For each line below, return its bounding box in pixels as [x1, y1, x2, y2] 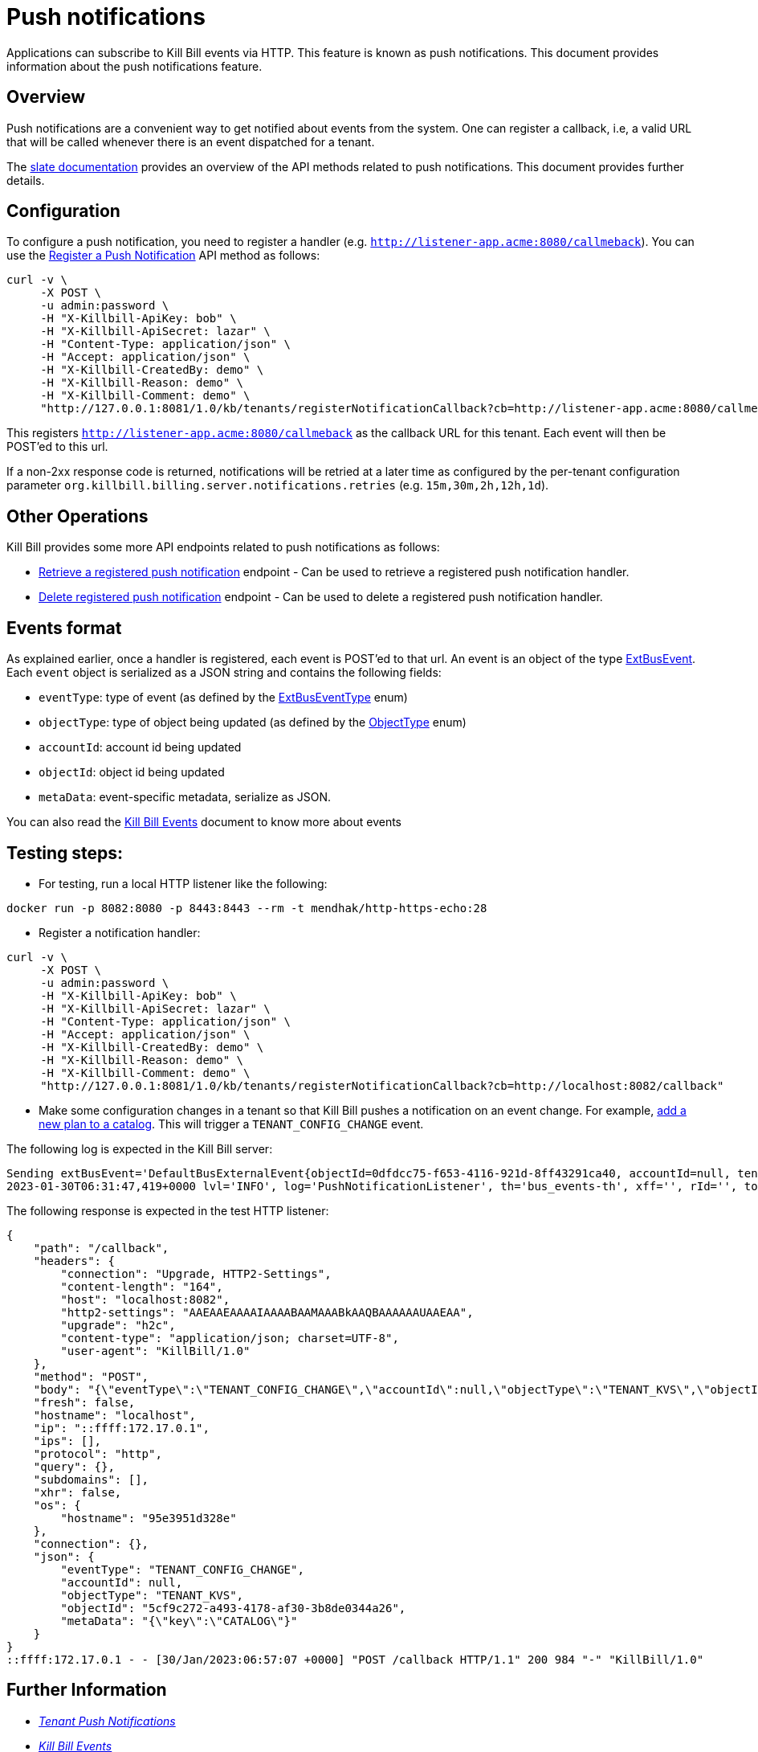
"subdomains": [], [33, 1472, 149, 1486]
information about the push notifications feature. [6, 59, 263, 73]
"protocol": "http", [33, 1447, 162, 1460]
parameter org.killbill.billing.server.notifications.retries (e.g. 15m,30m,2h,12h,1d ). [6, 478, 549, 493]
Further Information [6, 1680, 167, 1701]
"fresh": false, [33, 1395, 136, 1409]
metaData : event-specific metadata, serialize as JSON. [39, 790, 332, 804]
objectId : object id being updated [39, 765, 225, 780]
